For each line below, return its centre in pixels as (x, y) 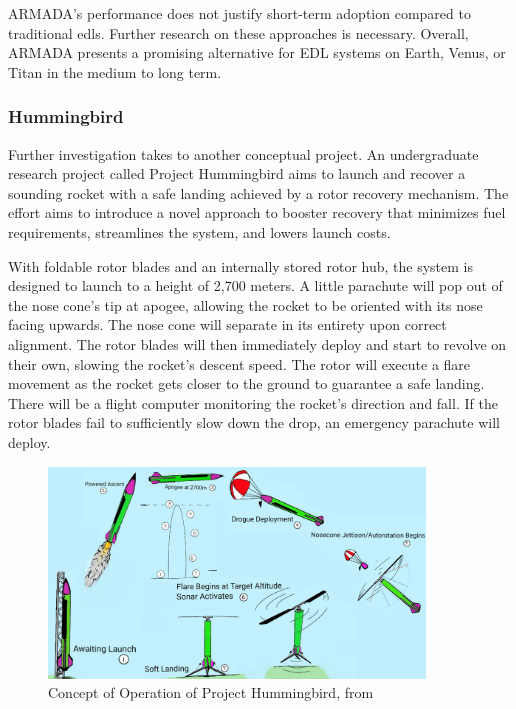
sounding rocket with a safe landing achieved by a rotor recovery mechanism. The (258, 192)
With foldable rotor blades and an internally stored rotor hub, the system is (240, 265)
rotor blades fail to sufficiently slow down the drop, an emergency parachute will (254, 422)
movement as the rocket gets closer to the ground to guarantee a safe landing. (246, 383)
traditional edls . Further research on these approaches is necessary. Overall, (238, 32)
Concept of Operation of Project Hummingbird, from (211, 692)
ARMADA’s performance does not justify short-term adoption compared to (239, 13)
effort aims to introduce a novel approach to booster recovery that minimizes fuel (257, 212)
